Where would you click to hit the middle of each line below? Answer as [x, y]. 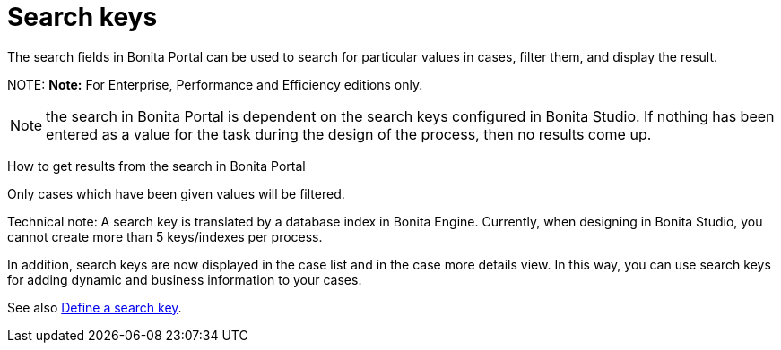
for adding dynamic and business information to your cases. [185, 279]
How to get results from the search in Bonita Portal [156, 166]
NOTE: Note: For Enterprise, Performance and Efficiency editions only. [215, 84]
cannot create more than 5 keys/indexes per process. [165, 236]
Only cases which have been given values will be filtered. [176, 193]
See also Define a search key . [95, 307]
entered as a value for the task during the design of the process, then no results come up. [349, 134]
